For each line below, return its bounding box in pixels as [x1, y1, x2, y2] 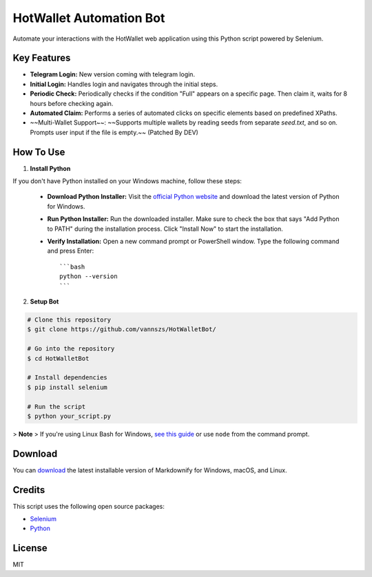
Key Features [12, 52, 71, 64]
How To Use [12, 146, 65, 158]
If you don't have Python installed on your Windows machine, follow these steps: [12, 177, 242, 185]
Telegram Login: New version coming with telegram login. [30, 70, 196, 78]
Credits [12, 484, 45, 496]
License [12, 543, 48, 554]
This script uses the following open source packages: [12, 502, 165, 510]
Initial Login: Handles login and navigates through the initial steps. [30, 80, 218, 88]
